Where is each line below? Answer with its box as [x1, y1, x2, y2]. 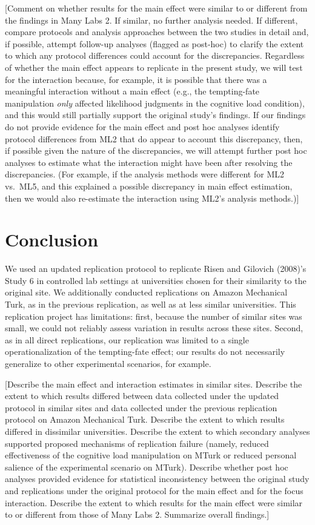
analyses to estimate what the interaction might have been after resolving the [5, 156, 293, 168]
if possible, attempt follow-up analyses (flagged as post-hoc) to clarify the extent [5, 37, 304, 50]
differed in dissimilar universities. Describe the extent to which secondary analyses [5, 424, 310, 437]
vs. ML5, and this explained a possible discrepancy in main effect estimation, [5, 179, 293, 192]
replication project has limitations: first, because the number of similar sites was [5, 309, 302, 322]
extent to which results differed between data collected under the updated [5, 389, 279, 402]
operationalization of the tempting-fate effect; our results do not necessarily [5, 345, 285, 358]
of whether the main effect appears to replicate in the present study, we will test [5, 61, 303, 73]
